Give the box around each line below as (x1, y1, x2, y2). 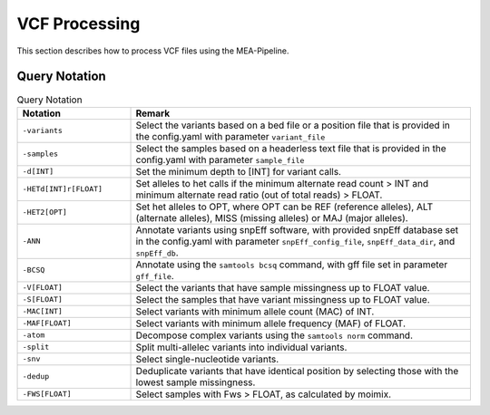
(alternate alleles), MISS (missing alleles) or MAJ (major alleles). (135, 211, 408, 224)
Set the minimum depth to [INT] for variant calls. (135, 165, 342, 178)
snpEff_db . (135, 246, 179, 258)
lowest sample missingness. (135, 376, 256, 389)
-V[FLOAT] (22, 283, 64, 293)
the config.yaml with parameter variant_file (135, 130, 326, 142)
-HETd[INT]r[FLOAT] (22, 184, 103, 194)
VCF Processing (16, 14, 141, 34)
